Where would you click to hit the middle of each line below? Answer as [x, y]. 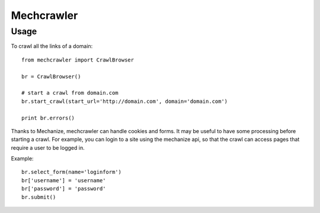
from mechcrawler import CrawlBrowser [78, 60]
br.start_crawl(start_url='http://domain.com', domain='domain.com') [125, 101]
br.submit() [39, 197]
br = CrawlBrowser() [51, 76]
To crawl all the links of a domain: [52, 46]
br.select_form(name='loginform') [71, 172]
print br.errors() [48, 118]
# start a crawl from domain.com [70, 93]
